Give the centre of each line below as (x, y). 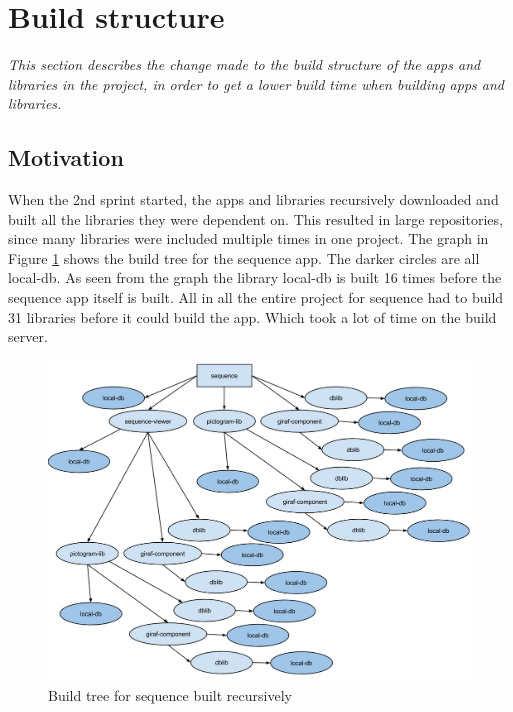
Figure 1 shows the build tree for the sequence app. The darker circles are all (244, 257)
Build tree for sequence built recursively (170, 694)
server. (28, 336)
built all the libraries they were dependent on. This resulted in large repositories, (255, 218)
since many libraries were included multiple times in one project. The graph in (248, 238)
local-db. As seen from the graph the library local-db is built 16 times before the (255, 277)
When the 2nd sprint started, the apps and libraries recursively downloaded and (253, 199)
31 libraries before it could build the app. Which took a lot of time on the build (252, 316)
